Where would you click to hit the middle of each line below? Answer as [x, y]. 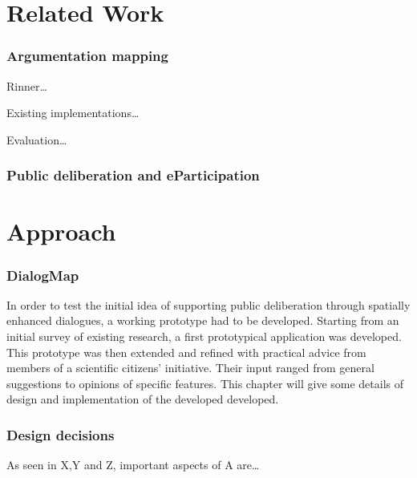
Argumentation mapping [87, 56]
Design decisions [61, 434]
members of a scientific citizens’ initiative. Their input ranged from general [190, 368]
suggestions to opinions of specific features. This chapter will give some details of [205, 383]
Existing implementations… [73, 113]
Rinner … [27, 85]
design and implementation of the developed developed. [143, 399]
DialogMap [43, 275]
